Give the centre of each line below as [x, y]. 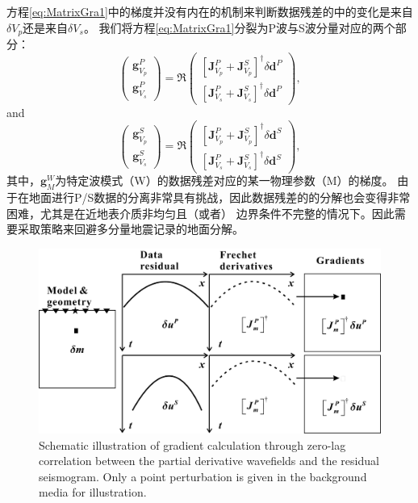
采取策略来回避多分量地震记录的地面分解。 [130, 229]
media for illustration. [93, 492]
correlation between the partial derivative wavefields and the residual [209, 461]
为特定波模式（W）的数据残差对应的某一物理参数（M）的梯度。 [224, 180]
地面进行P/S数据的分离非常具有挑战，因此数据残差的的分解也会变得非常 [219, 197]
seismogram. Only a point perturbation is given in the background [203, 476]
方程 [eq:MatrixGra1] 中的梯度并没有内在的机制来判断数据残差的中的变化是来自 [210, 11]
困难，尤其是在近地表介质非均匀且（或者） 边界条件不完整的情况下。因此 [201, 213]
